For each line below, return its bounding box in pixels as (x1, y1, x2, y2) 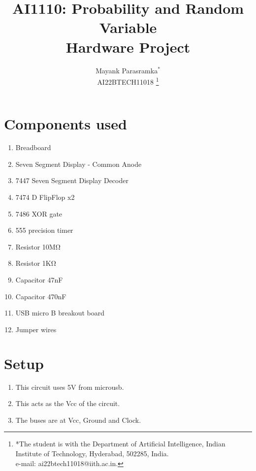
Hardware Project (65, 36, 191, 57)
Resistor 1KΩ (15, 258, 56, 268)
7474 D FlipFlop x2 (15, 192, 75, 202)
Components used (4, 114, 127, 134)
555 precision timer (15, 225, 73, 235)
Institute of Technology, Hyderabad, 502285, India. (15, 448, 169, 458)
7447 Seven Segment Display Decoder (15, 175, 128, 186)
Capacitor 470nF (15, 291, 66, 301)
